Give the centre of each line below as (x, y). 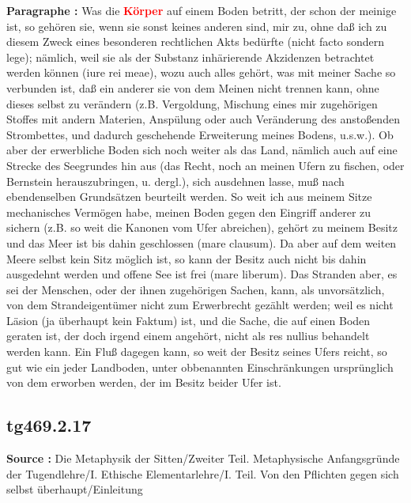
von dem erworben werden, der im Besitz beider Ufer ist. (144, 382)
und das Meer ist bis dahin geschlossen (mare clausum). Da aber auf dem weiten (202, 242)
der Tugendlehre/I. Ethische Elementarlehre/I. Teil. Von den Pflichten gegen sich (203, 473)
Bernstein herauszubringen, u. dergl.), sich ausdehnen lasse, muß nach (175, 181)
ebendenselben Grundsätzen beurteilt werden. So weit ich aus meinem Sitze (189, 197)
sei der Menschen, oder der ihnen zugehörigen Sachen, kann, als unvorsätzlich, (196, 289)
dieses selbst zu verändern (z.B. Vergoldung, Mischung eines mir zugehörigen (192, 103)
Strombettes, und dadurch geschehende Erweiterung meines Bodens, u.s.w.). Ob (200, 134)
